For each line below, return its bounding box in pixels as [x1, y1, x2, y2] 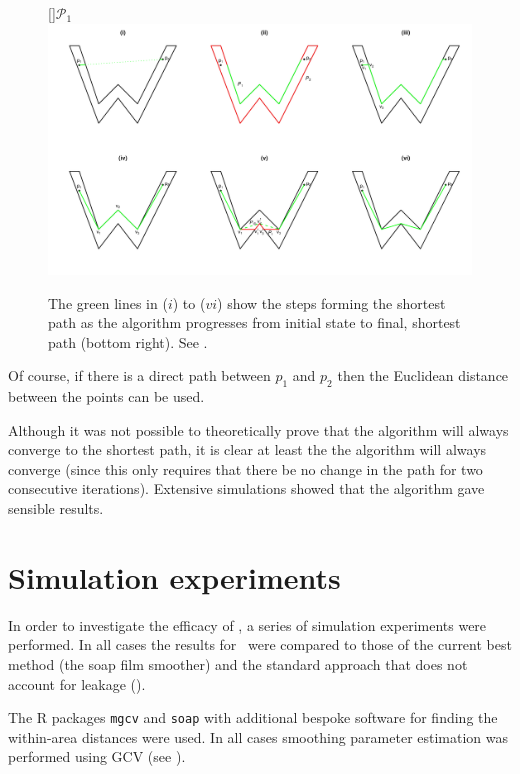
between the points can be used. [8, 386, 205, 407]
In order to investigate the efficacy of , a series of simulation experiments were [8, 614, 487, 635]
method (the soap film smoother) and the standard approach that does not [8, 653, 468, 674]
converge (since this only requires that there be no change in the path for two [8, 458, 483, 479]
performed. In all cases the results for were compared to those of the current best [8, 634, 512, 655]
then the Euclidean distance [337, 365, 509, 386]
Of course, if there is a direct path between [8, 365, 271, 386]
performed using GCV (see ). [8, 746, 186, 767]
